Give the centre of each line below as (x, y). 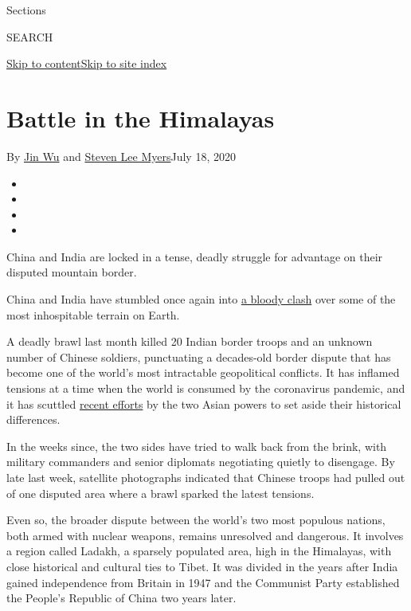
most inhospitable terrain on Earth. (93, 314)
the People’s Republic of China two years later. (121, 598)
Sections (26, 10)
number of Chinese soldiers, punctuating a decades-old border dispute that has (199, 356)
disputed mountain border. (72, 272)
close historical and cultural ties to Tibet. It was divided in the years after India (202, 566)
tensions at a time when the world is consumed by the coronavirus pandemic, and (206, 388)
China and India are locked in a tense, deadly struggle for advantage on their (195, 256)
